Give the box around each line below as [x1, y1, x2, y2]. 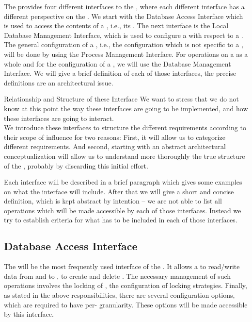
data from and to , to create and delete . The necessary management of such [4, 271, 231, 281]
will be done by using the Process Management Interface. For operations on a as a [4, 49, 248, 59]
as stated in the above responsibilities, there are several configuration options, [4, 290, 235, 300]
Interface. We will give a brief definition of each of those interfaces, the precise [4, 68, 236, 78]
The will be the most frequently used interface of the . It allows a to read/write [4, 261, 240, 271]
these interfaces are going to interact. [4, 113, 114, 123]
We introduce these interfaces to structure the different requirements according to [4, 122, 246, 133]
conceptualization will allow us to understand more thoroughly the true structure [4, 151, 245, 161]
